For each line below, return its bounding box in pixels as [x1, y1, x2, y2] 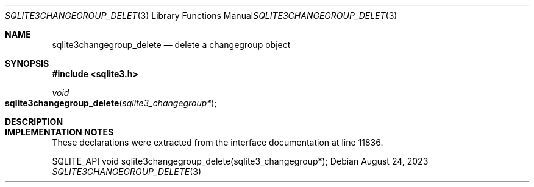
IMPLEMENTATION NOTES [5, 127, 114, 137]
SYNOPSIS [5, 58, 49, 69]
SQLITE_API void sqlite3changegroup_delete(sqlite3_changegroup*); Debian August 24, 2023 [52, 156, 429, 166]
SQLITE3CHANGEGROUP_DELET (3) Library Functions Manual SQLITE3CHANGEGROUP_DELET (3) [5, 10, 397, 21]
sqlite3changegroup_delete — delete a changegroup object [52, 39, 291, 50]
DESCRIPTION [5, 117, 63, 127]
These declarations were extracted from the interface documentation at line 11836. [52, 137, 383, 148]
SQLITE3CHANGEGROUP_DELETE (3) [52, 166, 202, 177]
